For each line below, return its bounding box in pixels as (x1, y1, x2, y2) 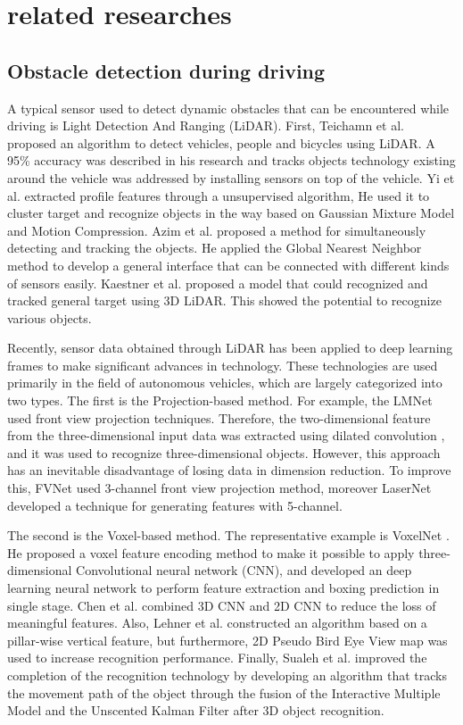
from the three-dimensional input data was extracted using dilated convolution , (7, 426, 445, 445)
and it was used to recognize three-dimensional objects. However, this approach (7, 443, 441, 462)
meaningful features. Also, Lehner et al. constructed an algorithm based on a (7, 613, 427, 632)
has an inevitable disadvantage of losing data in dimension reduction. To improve (7, 461, 451, 479)
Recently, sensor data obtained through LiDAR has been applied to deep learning (7, 338, 453, 357)
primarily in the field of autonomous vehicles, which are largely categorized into (7, 373, 442, 392)
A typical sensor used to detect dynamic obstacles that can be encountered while (7, 98, 450, 117)
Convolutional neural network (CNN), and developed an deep (76, 561, 412, 579)
